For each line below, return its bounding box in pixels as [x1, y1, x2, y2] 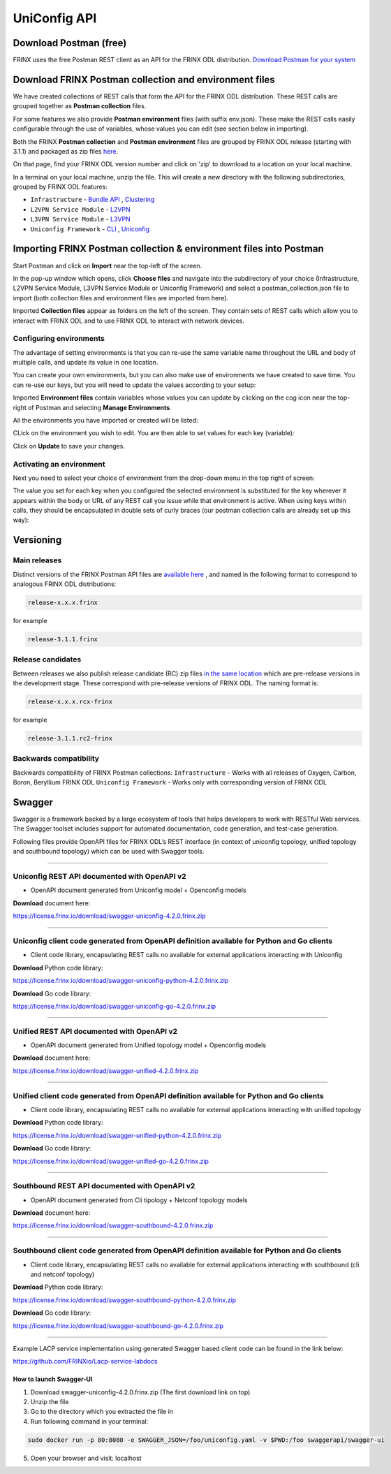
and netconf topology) [30, 1270, 95, 1278]
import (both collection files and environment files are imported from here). [13, 293, 229, 302]
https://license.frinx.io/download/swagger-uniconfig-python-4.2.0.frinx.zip [13, 977, 229, 985]
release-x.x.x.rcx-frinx [27, 698, 113, 706]
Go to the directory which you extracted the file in [30, 1408, 174, 1416]
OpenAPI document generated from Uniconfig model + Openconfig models [30, 886, 247, 894]
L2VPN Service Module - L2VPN [30, 205, 131, 213]
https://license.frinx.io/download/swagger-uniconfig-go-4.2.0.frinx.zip [13, 1002, 216, 1010]
